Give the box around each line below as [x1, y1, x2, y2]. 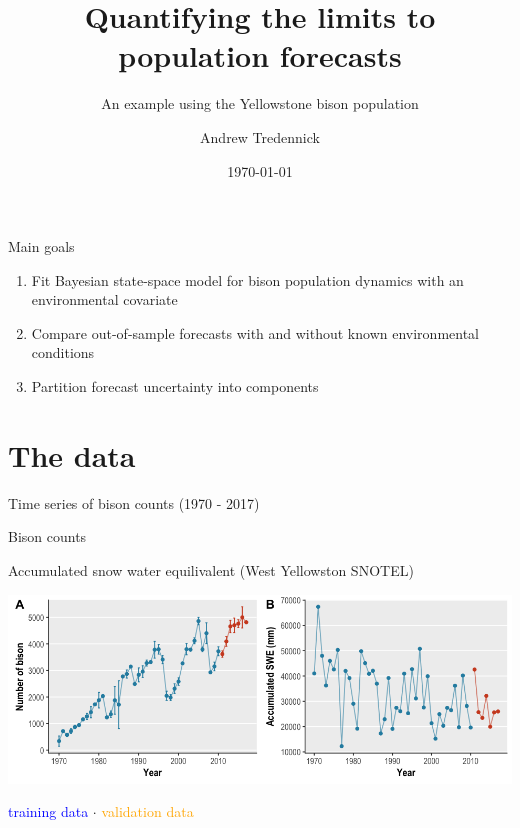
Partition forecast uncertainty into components [31, 376, 319, 397]
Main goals [8, 236, 75, 257]
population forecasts [118, 35, 402, 76]
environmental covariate [31, 289, 178, 310]
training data [8, 801, 89, 822]
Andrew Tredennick [200, 126, 320, 147]
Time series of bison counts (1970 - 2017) [8, 492, 260, 513]
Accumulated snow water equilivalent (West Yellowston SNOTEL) [8, 559, 414, 580]
